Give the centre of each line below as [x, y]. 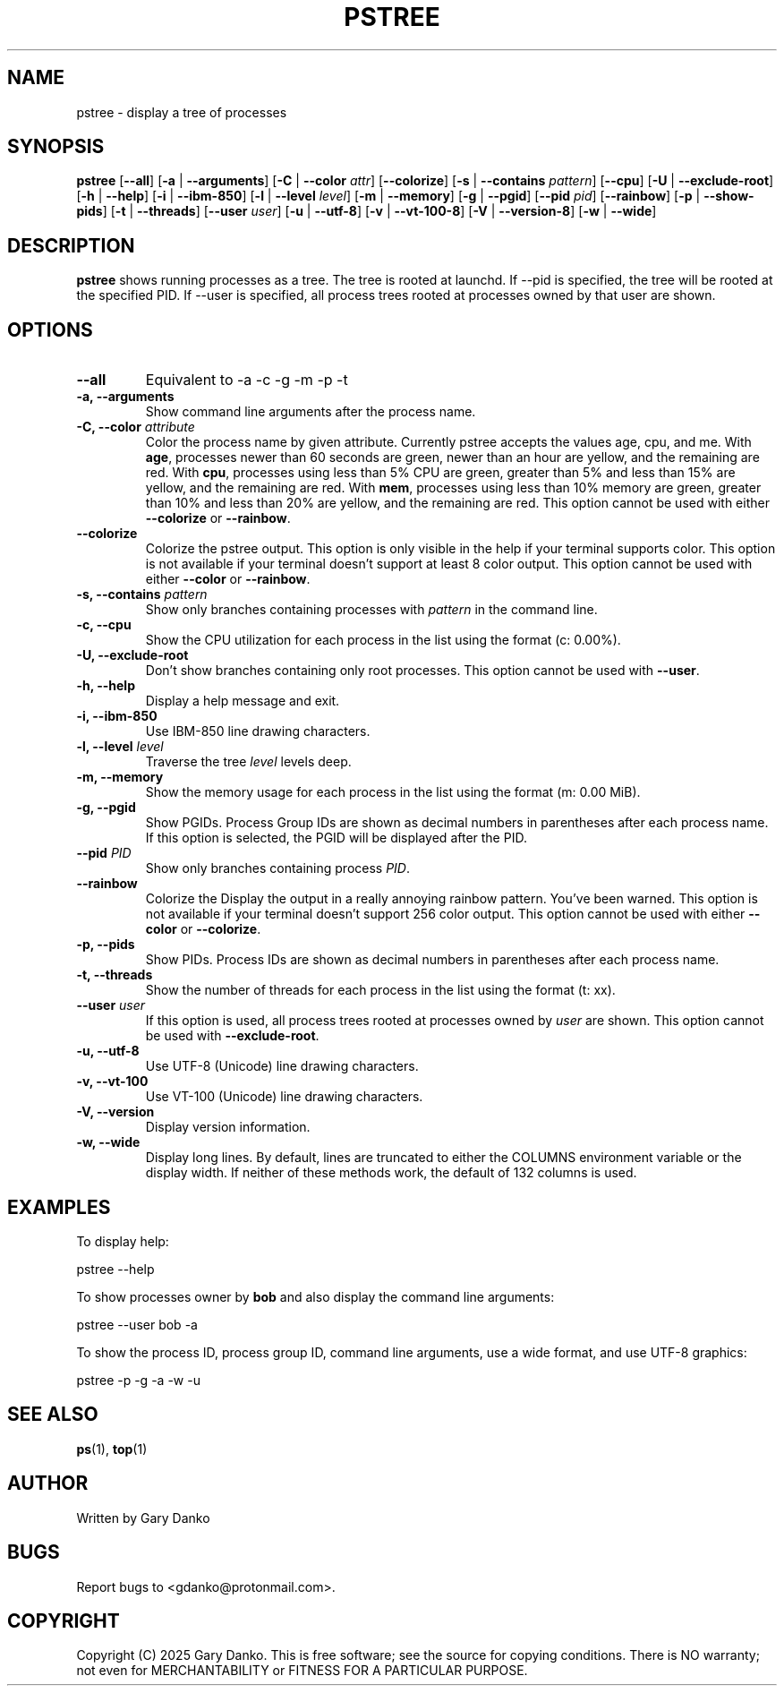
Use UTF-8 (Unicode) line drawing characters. [282, 1066]
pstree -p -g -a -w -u [138, 1380]
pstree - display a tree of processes [182, 112]
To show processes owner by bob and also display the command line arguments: [315, 1296]
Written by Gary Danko [143, 1518]
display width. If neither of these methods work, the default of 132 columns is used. [391, 1173]
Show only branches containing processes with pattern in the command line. [371, 610]
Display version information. [228, 1127]
